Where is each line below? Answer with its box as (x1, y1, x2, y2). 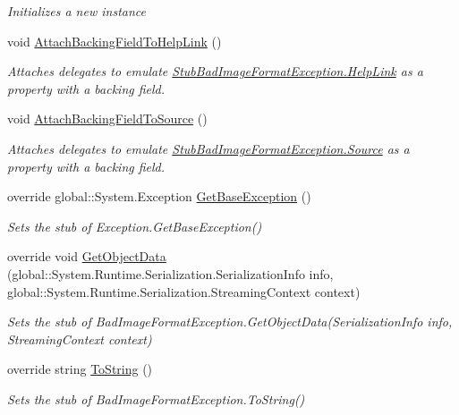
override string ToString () (7, 360, 153, 378)
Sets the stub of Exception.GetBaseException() (7, 216, 262, 235)
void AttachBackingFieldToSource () (7, 109, 208, 128)
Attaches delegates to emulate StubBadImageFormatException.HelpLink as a (7, 62, 423, 80)
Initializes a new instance (7, 2, 146, 20)
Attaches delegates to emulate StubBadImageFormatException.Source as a (7, 139, 410, 157)
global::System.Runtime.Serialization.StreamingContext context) (7, 282, 361, 301)
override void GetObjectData (7, 247, 166, 266)
